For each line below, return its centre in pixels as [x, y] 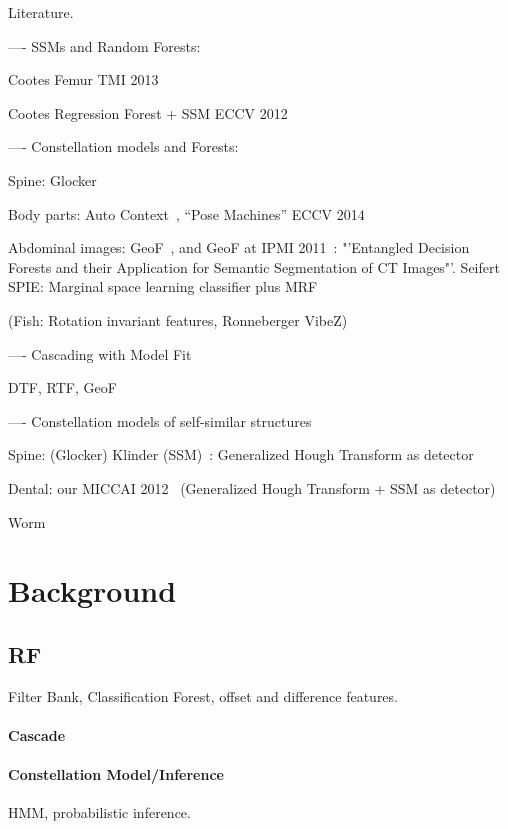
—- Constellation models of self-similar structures [160, 420]
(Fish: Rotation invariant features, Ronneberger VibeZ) [178, 319]
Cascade [37, 734]
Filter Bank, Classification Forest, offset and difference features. [203, 695]
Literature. [41, 12]
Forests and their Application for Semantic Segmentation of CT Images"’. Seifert [254, 266]
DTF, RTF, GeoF [62, 387]
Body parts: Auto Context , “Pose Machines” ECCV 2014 [186, 213]
